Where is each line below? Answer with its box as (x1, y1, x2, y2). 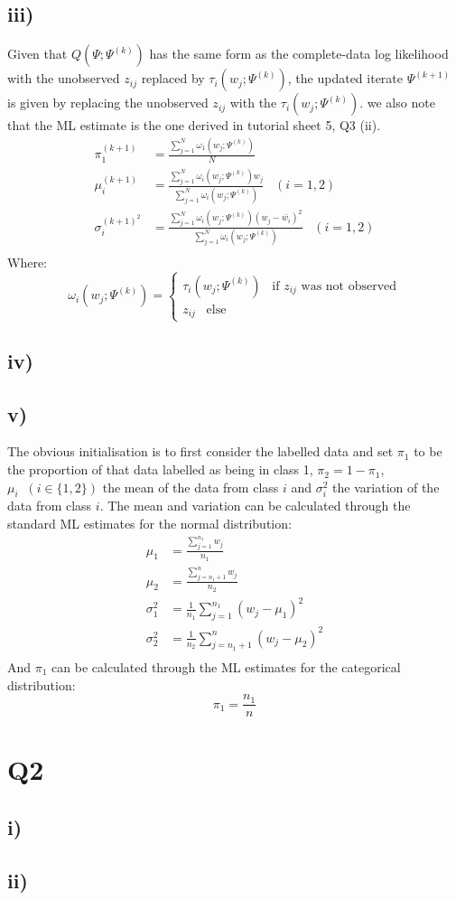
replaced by (141, 69, 205, 88)
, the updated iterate (287, 69, 404, 88)
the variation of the (332, 477, 440, 496)
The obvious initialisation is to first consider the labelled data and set (7, 442, 394, 461)
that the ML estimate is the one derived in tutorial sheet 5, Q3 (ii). (7, 116, 381, 135)
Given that (7, 44, 68, 63)
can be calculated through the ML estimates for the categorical (51, 657, 401, 676)
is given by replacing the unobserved (7, 93, 209, 112)
